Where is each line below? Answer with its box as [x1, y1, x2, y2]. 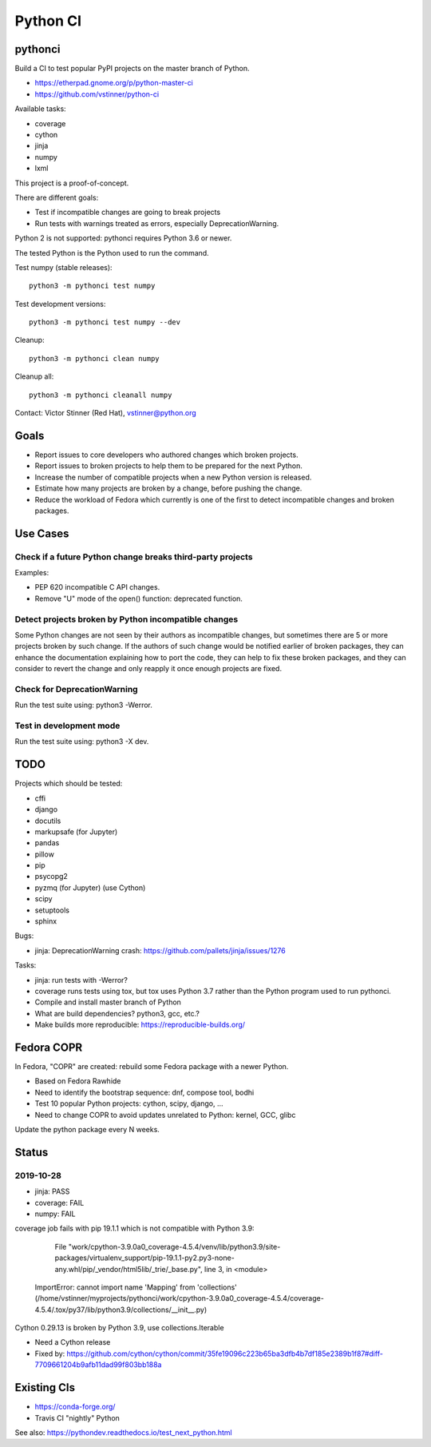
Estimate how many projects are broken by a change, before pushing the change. [34, 483, 302, 493]
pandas [34, 838, 60, 848]
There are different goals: [14, 193, 99, 202]
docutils [34, 816, 61, 825]
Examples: [14, 568, 49, 578]
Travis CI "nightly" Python [34, 1413, 120, 1422]
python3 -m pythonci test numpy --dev [29, 318, 181, 327]
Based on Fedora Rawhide [34, 1076, 121, 1086]
